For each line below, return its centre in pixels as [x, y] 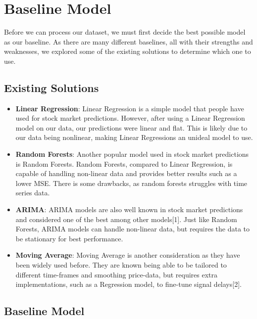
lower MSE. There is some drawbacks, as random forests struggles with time [131, 183]
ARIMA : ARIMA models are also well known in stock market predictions [129, 209]
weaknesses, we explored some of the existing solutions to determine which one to [128, 51]
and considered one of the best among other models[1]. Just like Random [126, 219]
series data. [33, 193]
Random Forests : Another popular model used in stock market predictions [132, 154]
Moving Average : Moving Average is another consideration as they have [128, 255]
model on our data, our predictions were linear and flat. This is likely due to [131, 127]
